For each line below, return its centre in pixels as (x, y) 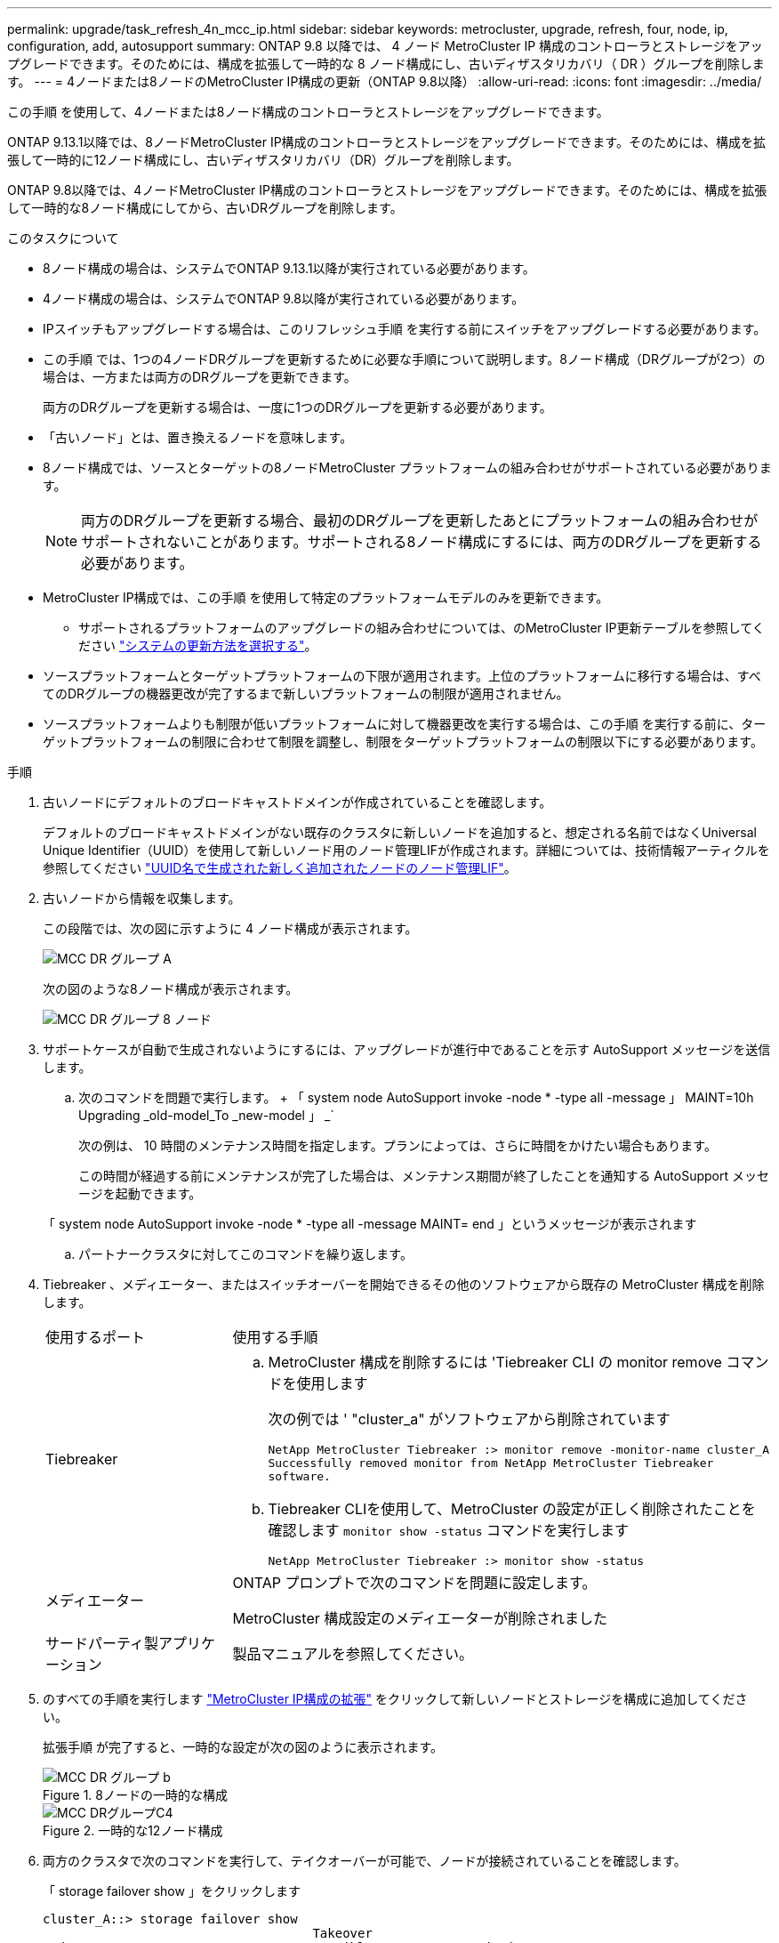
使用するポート (96, 1337)
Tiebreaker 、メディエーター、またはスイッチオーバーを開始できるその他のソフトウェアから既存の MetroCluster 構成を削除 (404, 1284)
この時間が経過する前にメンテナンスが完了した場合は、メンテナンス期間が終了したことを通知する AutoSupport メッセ (424, 1176)
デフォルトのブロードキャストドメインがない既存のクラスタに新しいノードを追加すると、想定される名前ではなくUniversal (400, 832)
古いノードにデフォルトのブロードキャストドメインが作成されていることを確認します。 (297, 802)
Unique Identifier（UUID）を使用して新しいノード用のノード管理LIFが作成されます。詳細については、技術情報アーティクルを (406, 850)
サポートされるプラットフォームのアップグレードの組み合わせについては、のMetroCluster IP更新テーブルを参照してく (422, 628)
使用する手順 (275, 1337)
